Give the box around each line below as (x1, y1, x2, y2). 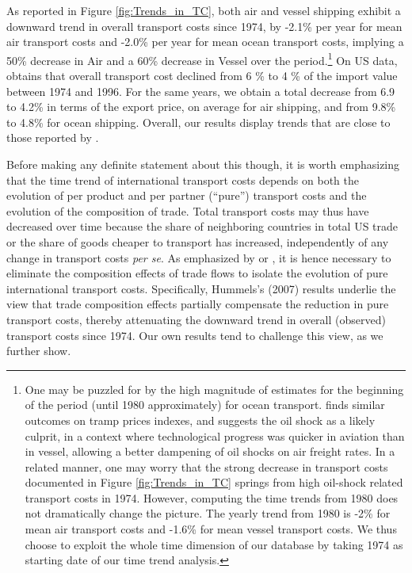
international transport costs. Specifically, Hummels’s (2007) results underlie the (6, 280, 396, 296)
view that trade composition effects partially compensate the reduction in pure (6, 296, 389, 312)
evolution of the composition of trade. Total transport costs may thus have (6, 202, 369, 219)
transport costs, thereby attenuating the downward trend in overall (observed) (6, 311, 386, 327)
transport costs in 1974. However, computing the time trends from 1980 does (25, 489, 399, 506)
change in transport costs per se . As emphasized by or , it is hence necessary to (6, 249, 391, 265)
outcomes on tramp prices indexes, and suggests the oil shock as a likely (25, 411, 376, 428)
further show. (6, 342, 71, 359)
